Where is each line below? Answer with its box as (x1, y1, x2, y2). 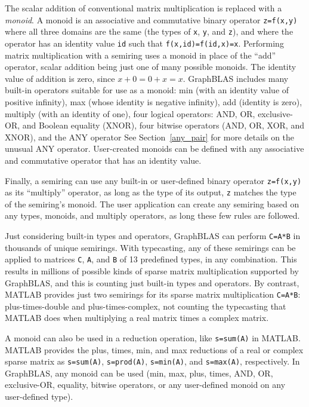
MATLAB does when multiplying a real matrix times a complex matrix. (5, 311, 269, 324)
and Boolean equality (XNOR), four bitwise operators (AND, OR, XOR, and (22, 119, 304, 131)
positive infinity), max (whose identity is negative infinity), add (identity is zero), (5, 95, 302, 108)
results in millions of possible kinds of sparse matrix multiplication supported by (5, 264, 299, 277)
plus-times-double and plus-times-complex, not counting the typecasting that (5, 299, 286, 312)
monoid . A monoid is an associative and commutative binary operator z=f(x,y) (5, 13, 298, 26)
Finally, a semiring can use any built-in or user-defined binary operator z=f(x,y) (5, 174, 302, 186)
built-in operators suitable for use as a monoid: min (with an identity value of (5, 84, 289, 96)
